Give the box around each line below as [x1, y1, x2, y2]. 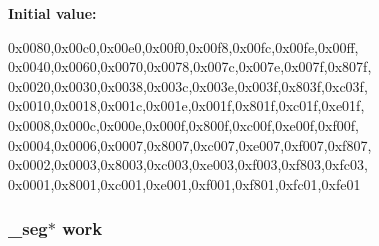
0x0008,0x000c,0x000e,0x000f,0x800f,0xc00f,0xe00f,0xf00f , [8, 114, 359, 135]
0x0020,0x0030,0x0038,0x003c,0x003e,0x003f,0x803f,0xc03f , [8, 75, 368, 96]
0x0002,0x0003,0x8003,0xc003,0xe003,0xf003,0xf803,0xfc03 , [8, 154, 368, 175]
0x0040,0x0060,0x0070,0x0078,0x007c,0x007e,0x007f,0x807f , [8, 56, 372, 77]
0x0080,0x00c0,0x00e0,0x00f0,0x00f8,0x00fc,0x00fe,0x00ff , [8, 36, 359, 57]
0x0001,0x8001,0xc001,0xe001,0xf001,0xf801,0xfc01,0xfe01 [8, 173, 361, 194]
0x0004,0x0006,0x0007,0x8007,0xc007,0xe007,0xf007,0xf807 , [8, 134, 372, 155]
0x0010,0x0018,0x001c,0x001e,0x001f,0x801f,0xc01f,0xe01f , [8, 95, 365, 116]
